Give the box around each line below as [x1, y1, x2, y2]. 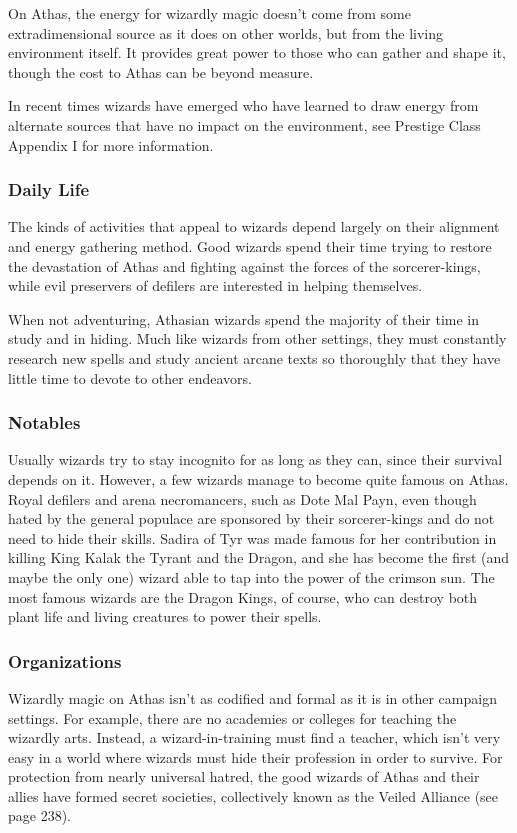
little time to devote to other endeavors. [8, 367, 252, 388]
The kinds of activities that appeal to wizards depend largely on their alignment [8, 216, 500, 237]
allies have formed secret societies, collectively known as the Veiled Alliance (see [8, 785, 499, 806]
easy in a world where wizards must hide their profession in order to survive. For [8, 746, 503, 767]
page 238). [8, 805, 71, 826]
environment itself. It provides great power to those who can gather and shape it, [8, 42, 506, 63]
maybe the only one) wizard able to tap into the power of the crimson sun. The [8, 566, 495, 587]
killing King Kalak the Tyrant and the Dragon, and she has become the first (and [8, 547, 510, 568]
